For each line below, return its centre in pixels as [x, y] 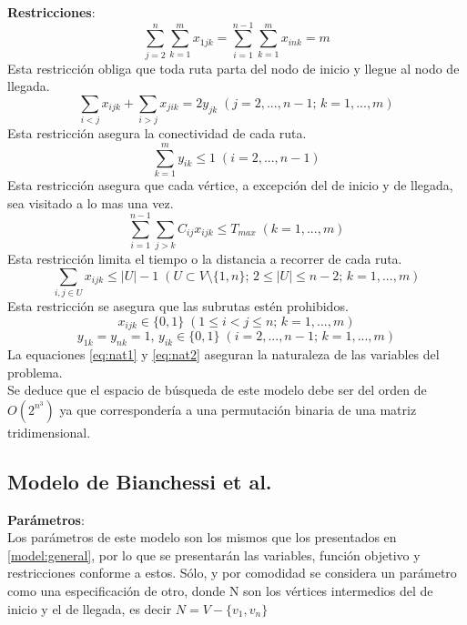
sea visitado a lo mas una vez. [91, 202]
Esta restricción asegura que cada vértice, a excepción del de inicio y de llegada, [230, 184]
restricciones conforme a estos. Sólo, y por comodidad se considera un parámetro [232, 573]
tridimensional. [49, 432]
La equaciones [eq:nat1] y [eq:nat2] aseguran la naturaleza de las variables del [223, 354]
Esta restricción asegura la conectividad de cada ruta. [157, 133]
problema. [35, 372]
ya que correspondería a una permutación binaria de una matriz [238, 409]
